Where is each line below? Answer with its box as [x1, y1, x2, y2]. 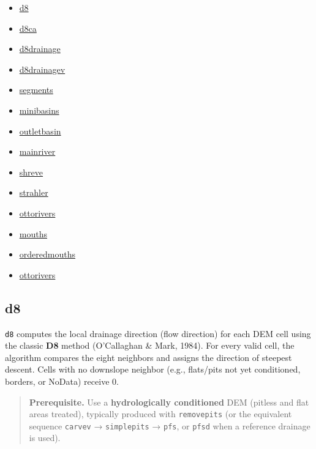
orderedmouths [19, 248, 75, 261]
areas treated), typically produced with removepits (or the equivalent [29, 407, 292, 420]
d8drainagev [19, 62, 66, 75]
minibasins [19, 103, 59, 116]
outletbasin [19, 124, 61, 137]
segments [19, 83, 53, 96]
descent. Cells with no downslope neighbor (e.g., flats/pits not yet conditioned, [5, 363, 301, 376]
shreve [19, 165, 43, 178]
